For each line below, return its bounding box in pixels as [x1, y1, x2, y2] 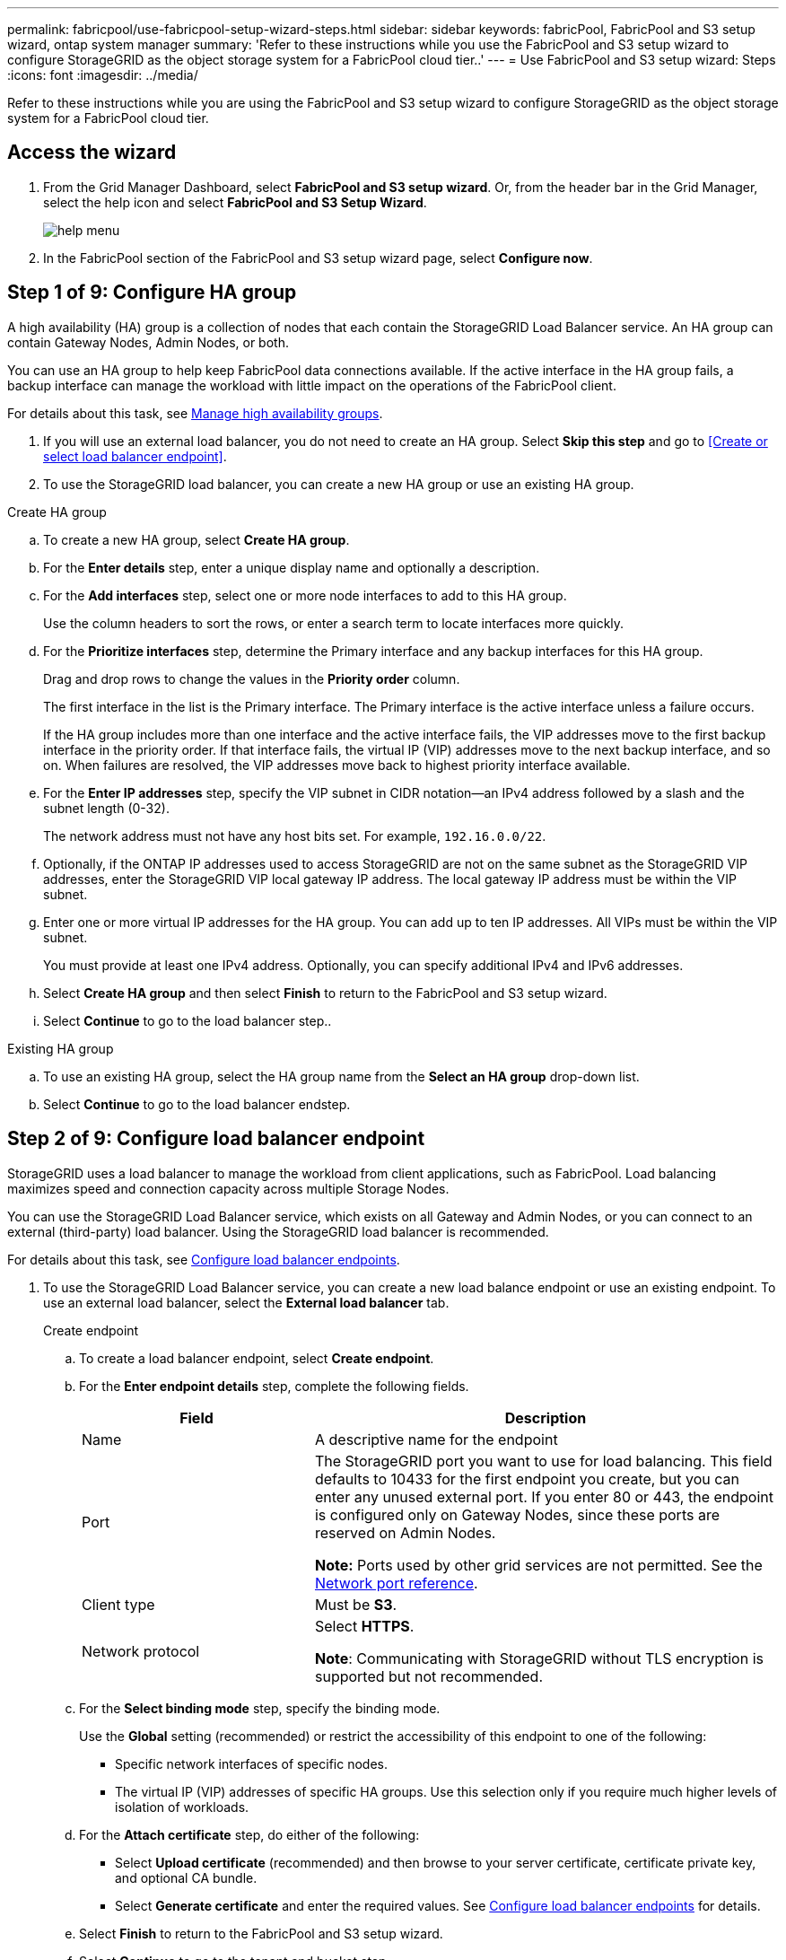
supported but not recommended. [314, 1667, 543, 1685]
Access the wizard [7, 141, 177, 164]
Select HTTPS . [314, 1616, 415, 1635]
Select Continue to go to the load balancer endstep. [43, 1096, 351, 1112]
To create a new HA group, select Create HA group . [43, 531, 350, 547]
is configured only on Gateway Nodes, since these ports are [314, 1505, 720, 1524]
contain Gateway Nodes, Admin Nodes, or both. [7, 334, 289, 350]
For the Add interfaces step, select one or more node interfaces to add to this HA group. [43, 587, 567, 603]
